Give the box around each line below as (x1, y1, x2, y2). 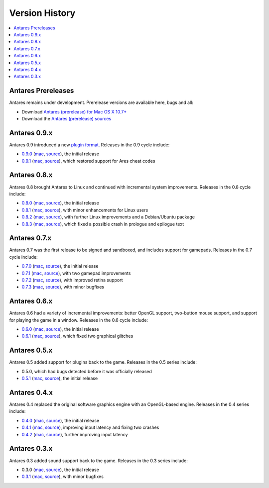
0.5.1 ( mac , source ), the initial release (21, 376, 98, 382)
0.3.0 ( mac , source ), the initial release (21, 467, 99, 473)
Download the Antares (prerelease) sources (21, 115, 112, 121)
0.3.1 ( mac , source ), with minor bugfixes (21, 474, 104, 480)
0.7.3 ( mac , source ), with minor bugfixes (21, 284, 105, 290)
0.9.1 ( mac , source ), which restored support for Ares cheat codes (21, 158, 155, 164)
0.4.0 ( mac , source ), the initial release (21, 417, 100, 423)
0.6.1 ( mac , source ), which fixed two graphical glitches (21, 333, 134, 339)
